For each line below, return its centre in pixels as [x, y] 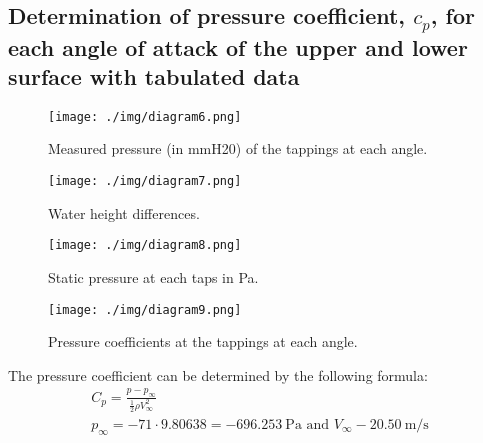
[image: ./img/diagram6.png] [145, 116]
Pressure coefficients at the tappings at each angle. [203, 341]
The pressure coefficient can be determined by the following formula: [218, 374]
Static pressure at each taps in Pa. [153, 276]
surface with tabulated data [154, 75]
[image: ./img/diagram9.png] [145, 309]
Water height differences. [124, 212]
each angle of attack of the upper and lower [238, 46]
